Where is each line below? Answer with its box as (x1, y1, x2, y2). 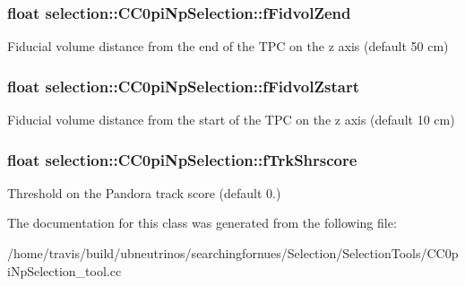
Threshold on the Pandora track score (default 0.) (7, 183, 281, 202)
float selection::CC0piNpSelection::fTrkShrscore (7, 148, 357, 170)
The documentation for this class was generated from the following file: (7, 213, 397, 232)
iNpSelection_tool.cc (7, 261, 122, 280)
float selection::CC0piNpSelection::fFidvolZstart (7, 74, 359, 97)
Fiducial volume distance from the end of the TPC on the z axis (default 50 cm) (7, 37, 449, 56)
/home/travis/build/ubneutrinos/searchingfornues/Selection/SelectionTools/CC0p (7, 244, 459, 263)
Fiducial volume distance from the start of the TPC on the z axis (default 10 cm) (7, 110, 455, 129)
